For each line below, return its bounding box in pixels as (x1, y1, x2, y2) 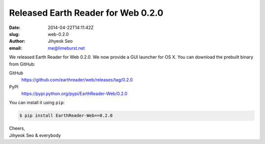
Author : (9, 38, 26, 44)
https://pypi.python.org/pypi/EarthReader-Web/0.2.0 (21, 91, 128, 97)
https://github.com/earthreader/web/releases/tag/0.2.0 (21, 77, 133, 83)
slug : (9, 31, 20, 37)
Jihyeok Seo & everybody (9, 132, 61, 138)
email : (9, 45, 22, 51)
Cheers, (9, 125, 26, 131)
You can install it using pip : (9, 100, 65, 106)
